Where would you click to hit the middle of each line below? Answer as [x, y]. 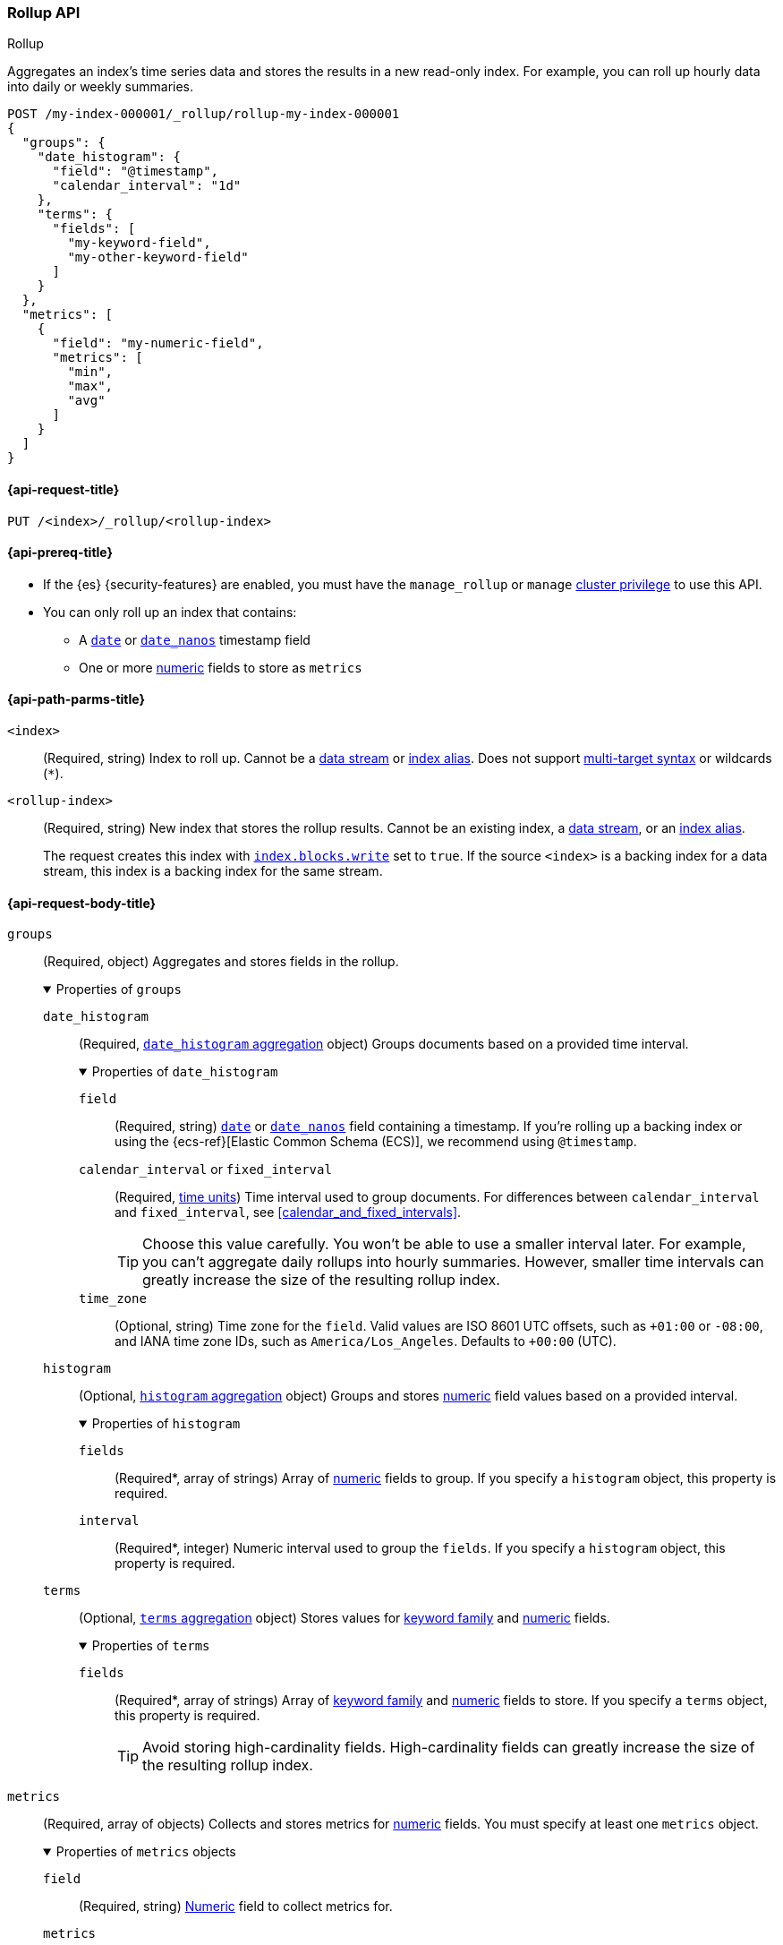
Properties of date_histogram [185, 1072]
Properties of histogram [166, 1424]
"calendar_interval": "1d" [147, 186]
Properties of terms [151, 1646]
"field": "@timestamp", [136, 171]
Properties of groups [119, 990]
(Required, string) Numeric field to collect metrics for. [236, 1906]
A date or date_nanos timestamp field [195, 639]
